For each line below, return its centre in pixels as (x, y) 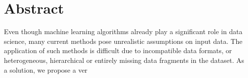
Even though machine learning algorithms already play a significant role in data (123, 31)
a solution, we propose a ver (46, 69)
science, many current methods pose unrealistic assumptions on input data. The (123, 41)
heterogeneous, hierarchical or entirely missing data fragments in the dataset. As (124, 60)
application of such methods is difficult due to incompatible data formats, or (118, 50)
